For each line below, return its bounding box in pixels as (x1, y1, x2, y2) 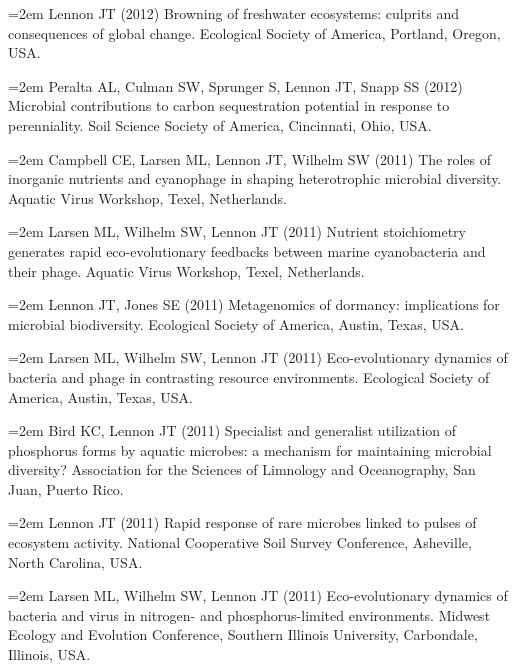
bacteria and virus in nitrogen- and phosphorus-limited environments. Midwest (8, 604, 491, 625)
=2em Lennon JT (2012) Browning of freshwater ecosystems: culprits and (8, 3, 460, 23)
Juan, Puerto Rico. (8, 478, 124, 499)
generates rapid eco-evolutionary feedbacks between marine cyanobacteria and (8, 240, 486, 261)
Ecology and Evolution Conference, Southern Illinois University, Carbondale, (8, 624, 478, 645)
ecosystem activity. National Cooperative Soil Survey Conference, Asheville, (8, 532, 472, 553)
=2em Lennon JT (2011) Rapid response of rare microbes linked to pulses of (8, 512, 477, 533)
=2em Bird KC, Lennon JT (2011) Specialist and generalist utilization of (8, 420, 457, 441)
